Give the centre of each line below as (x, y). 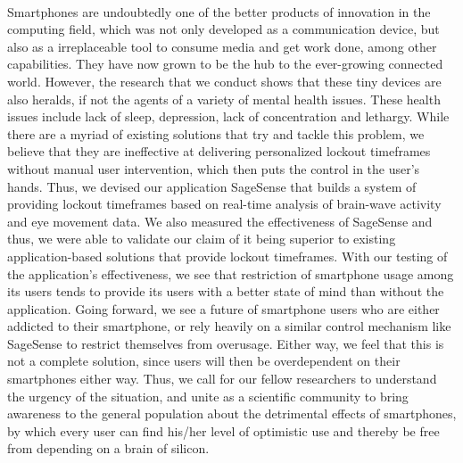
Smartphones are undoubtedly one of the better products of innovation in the (219, 11)
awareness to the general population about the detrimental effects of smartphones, (232, 413)
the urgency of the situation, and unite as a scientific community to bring (208, 396)
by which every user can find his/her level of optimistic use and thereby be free (223, 430)
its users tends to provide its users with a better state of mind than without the (226, 291)
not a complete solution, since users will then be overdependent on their (204, 361)
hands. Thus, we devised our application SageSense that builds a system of (212, 186)
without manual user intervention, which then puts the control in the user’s (214, 168)
